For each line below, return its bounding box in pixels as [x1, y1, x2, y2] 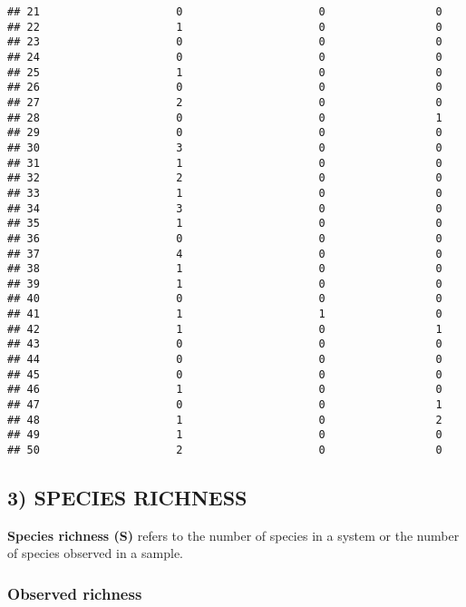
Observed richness [7, 583, 142, 604]
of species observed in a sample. [7, 543, 183, 563]
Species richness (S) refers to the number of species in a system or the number [7, 525, 460, 544]
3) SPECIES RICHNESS [7, 484, 248, 512]
